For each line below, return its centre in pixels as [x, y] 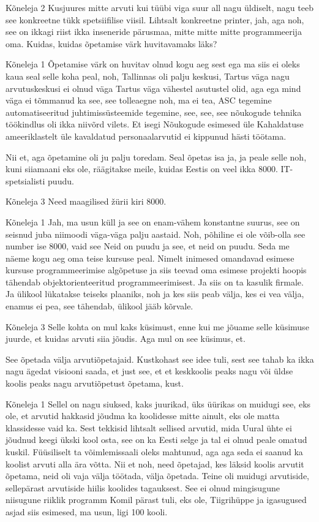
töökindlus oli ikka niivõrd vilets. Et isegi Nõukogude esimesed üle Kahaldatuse [155, 124]
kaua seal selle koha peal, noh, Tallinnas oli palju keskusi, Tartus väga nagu [148, 76]
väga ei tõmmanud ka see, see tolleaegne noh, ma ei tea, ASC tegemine [139, 100]
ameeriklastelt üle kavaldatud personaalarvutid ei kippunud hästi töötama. [146, 136]
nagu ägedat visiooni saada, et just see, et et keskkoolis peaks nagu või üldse [149, 371]
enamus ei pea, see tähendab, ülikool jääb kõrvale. [99, 306]
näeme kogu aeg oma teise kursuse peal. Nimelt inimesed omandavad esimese [150, 258]
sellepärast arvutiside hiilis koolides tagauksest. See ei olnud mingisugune [143, 487]
